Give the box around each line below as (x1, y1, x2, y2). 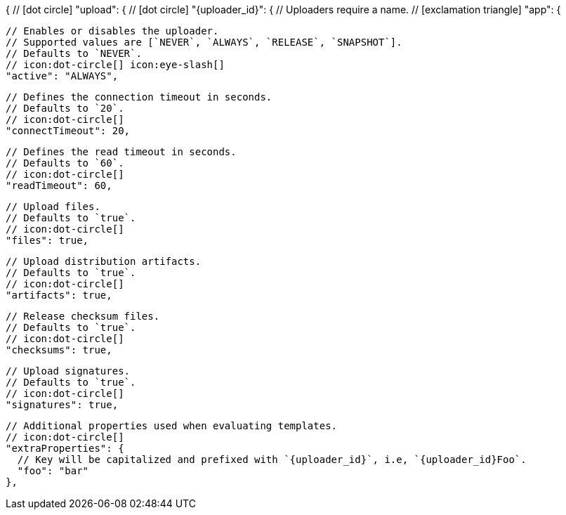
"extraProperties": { (6, 443, 124, 454)
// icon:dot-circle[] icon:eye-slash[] (6, 59, 225, 70)
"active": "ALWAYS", (6, 70, 119, 82)
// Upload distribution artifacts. (6, 256, 202, 267)
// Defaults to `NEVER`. (6, 48, 142, 59)
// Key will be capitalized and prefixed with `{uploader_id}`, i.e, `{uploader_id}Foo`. (17, 454, 527, 465)
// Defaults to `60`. (6, 157, 124, 169)
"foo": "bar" (17, 465, 89, 476)
